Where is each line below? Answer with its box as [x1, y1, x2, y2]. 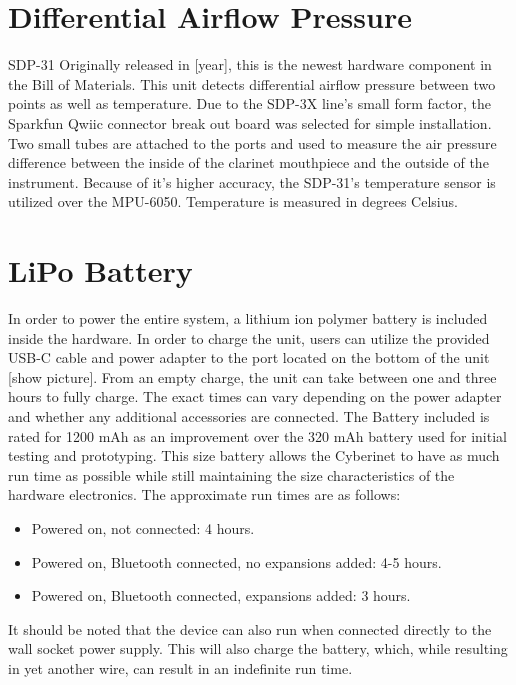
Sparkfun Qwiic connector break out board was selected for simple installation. [8, 112, 492, 133]
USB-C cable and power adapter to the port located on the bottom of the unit [8, 347, 490, 368]
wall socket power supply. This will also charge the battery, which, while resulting [8, 638, 508, 659]
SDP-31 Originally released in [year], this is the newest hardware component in [8, 54, 492, 75]
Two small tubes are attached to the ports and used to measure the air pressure [8, 132, 497, 153]
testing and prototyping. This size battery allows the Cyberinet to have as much [8, 445, 500, 466]
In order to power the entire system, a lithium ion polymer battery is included [8, 308, 488, 328]
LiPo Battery [8, 250, 193, 291]
